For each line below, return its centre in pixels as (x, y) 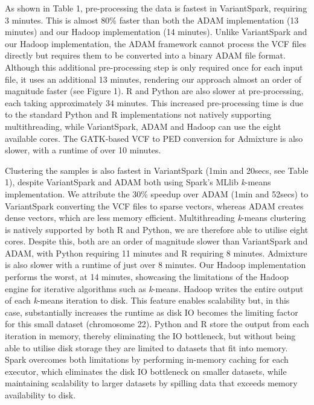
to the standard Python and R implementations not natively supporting (138, 114)
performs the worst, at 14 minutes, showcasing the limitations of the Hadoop (147, 277)
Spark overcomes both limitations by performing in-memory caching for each (147, 359)
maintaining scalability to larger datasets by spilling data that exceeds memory (151, 383)
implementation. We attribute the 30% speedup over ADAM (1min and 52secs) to (157, 193)
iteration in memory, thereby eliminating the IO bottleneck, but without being (150, 336)
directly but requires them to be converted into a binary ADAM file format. (145, 55)
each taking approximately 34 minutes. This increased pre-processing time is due (154, 102)
